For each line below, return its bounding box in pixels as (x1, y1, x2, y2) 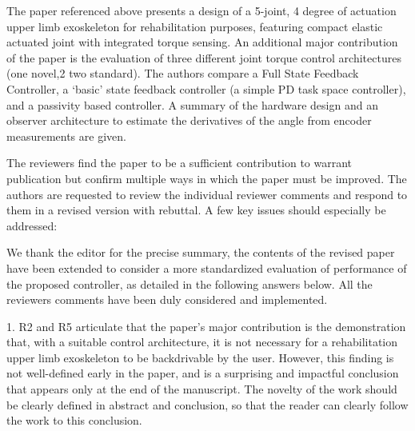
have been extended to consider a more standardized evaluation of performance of (6, 259, 407, 276)
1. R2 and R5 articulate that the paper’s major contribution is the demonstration (6, 317, 406, 334)
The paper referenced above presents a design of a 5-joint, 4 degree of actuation (6, 2, 397, 18)
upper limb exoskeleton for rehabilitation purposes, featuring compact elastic (6, 18, 383, 34)
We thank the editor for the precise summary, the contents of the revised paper (6, 244, 395, 261)
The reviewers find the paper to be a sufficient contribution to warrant (6, 154, 353, 171)
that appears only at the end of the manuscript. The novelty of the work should (6, 381, 397, 397)
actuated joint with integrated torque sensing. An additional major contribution (6, 34, 398, 50)
